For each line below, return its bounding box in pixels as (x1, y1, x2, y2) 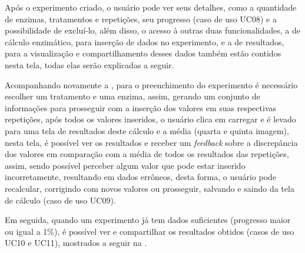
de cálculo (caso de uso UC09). (5, 194, 116, 206)
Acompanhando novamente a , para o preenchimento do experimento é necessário (5, 78, 298, 91)
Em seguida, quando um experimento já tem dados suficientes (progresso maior (5, 214, 291, 226)
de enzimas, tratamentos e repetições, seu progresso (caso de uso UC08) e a (5, 12, 277, 25)
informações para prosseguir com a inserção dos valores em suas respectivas (5, 101, 277, 114)
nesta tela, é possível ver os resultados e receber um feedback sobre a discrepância (5, 136, 298, 148)
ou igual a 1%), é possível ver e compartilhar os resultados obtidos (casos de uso (5, 225, 294, 237)
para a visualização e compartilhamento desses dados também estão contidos (5, 47, 281, 59)
